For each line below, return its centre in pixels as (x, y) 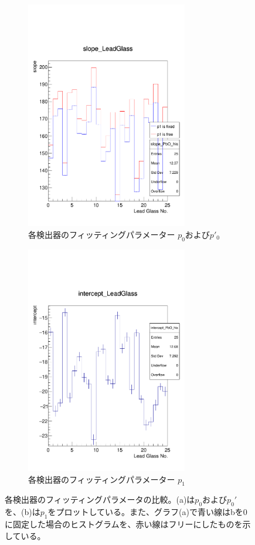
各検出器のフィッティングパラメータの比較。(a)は (100, 499)
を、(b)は (23, 512)
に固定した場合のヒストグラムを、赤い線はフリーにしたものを (124, 524)
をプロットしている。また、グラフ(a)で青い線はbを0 (147, 512)
